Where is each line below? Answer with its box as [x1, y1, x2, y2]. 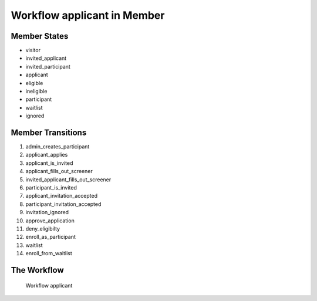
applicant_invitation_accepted [25, 192, 98, 199]
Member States [11, 31, 69, 41]
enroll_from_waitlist [25, 250, 73, 257]
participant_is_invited [25, 184, 77, 191]
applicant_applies [25, 151, 68, 158]
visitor [25, 47, 41, 54]
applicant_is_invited [25, 159, 73, 167]
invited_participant [25, 63, 70, 70]
